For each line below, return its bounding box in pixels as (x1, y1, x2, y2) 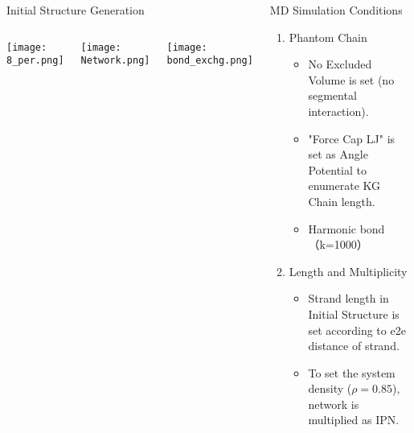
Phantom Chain (289, 28, 367, 45)
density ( (308, 380, 352, 397)
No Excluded (308, 56, 372, 72)
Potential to (308, 161, 367, 178)
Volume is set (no (308, 71, 395, 88)
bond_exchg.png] (166, 55, 253, 67)
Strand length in (308, 290, 389, 307)
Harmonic (308, 220, 356, 237)
